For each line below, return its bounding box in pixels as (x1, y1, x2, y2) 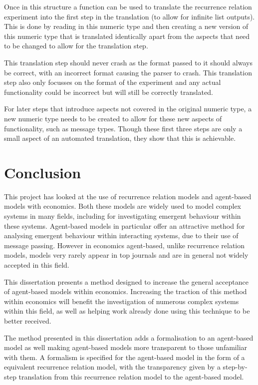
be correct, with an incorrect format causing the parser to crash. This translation (4, 67, 252, 77)
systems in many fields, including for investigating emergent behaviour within (4, 211, 241, 221)
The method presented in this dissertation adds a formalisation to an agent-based (4, 332, 254, 343)
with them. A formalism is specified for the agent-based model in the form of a (4, 352, 245, 362)
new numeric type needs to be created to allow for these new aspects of (4, 113, 222, 123)
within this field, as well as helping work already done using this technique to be (4, 306, 250, 316)
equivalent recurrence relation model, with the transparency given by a (4, 362, 221, 372)
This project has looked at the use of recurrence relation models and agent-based (4, 191, 252, 201)
